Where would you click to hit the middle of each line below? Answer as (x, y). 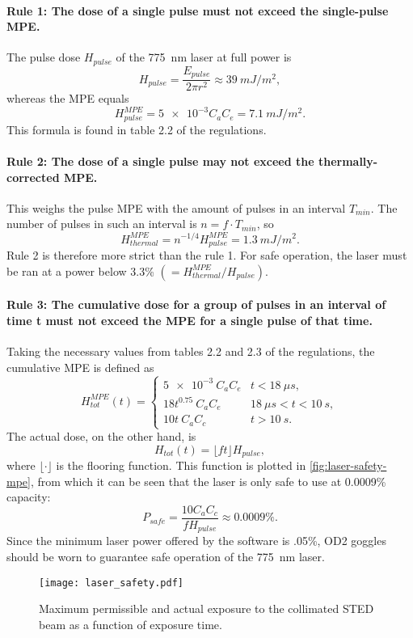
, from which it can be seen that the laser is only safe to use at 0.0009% (208, 481)
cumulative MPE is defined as (80, 367)
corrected (33, 177)
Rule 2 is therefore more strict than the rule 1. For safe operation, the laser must (207, 255)
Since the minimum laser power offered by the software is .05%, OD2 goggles (196, 541)
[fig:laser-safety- (348, 465)
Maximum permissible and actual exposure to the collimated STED (206, 608)
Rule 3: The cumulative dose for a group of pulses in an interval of (196, 304)
